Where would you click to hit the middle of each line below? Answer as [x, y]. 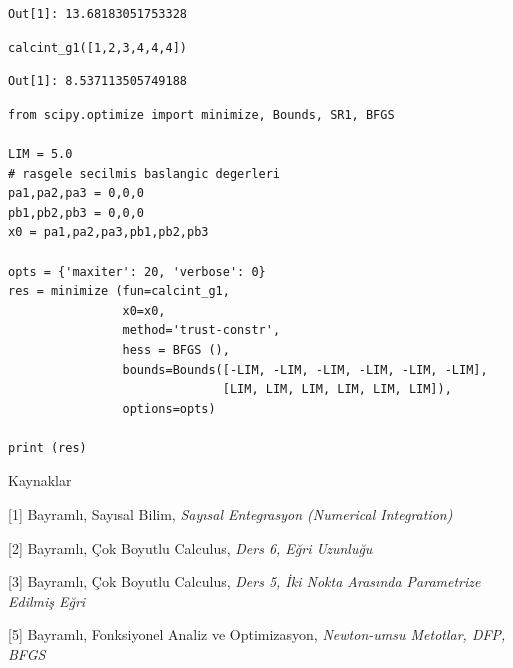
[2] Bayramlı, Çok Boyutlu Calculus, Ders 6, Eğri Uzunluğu [190, 547]
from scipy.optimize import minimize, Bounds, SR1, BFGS [201, 114]
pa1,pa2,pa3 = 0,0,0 [76, 193]
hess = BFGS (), [176, 349]
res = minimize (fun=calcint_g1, [119, 291]
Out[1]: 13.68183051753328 [97, 14]
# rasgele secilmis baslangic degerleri [144, 173]
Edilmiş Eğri [47, 600]
